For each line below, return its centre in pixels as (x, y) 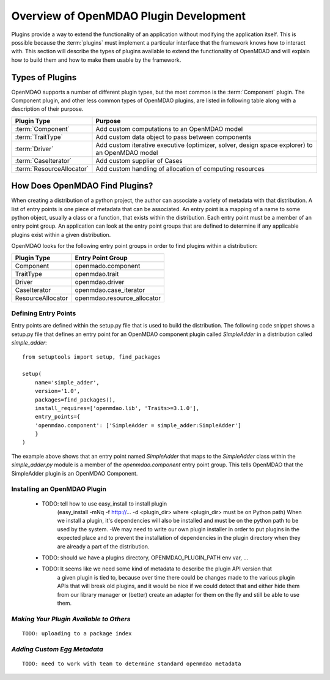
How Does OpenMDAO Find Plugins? (82, 186)
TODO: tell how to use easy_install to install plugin (105, 503)
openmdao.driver (100, 282)
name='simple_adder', (67, 382)
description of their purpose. (47, 109)
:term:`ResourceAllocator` (52, 168)
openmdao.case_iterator (110, 290)
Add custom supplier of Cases (139, 160)
